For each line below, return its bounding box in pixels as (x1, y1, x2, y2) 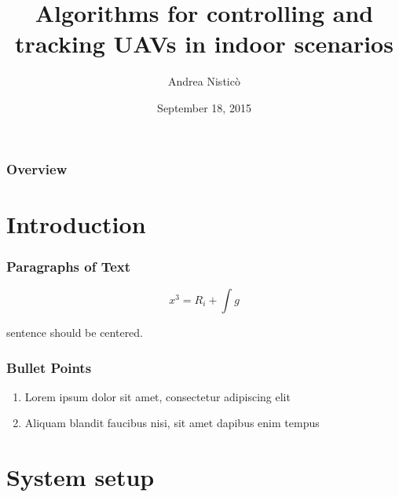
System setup (6, 461, 155, 493)
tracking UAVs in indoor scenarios (15, 27, 394, 60)
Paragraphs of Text (6, 256, 131, 276)
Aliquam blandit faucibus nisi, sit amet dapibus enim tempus (24, 415, 320, 431)
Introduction (6, 207, 146, 239)
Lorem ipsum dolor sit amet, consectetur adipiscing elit (24, 388, 291, 404)
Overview (6, 159, 68, 178)
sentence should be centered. (6, 324, 144, 341)
